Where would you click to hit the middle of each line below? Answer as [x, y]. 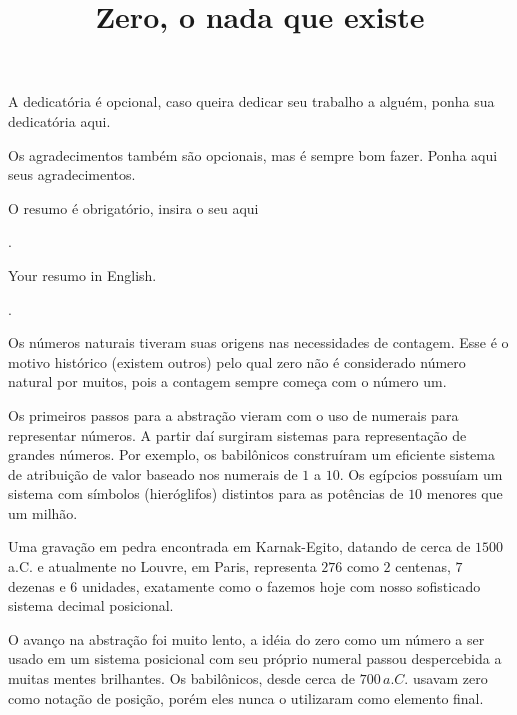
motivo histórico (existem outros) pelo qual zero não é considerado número [237, 361]
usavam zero [450, 678]
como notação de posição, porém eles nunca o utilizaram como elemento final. [246, 697]
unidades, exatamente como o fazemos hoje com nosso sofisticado [281, 585]
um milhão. [43, 512]
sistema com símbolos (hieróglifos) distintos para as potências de [206, 493]
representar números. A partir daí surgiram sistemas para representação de [237, 434]
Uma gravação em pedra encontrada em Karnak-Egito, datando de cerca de [239, 546]
